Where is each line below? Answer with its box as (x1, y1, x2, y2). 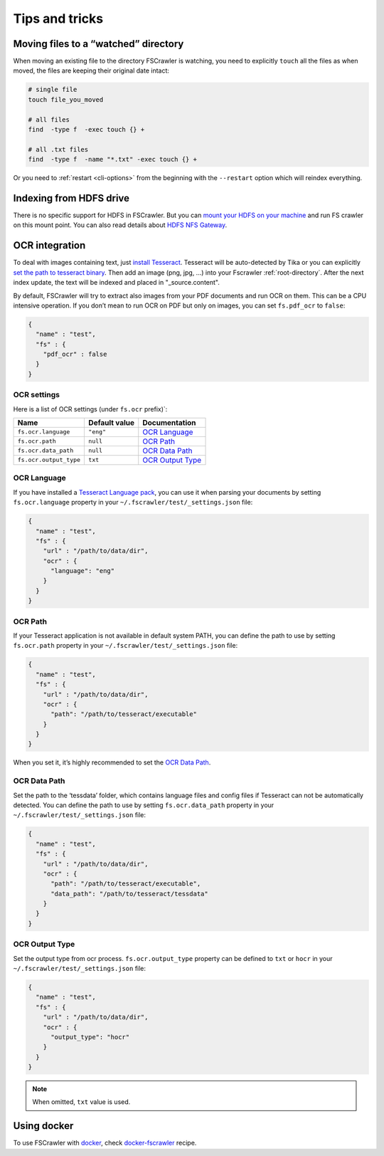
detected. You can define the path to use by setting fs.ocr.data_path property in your (13, 801, 274, 809)
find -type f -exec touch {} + (28, 125, 145, 133)
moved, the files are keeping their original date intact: (13, 66, 170, 75)
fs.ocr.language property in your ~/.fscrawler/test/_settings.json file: (13, 498, 253, 507)
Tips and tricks (13, 11, 103, 26)
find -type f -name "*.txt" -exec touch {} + (28, 155, 197, 164)
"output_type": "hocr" (50, 1033, 130, 1041)
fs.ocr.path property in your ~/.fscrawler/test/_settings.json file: (13, 641, 238, 650)
